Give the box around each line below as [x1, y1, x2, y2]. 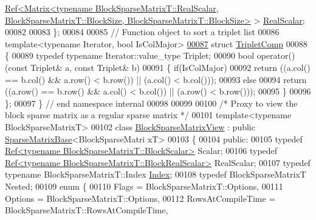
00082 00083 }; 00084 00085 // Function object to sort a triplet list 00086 [5, 25, 280, 38]
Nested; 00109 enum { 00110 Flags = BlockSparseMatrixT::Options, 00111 [5, 179, 283, 192]
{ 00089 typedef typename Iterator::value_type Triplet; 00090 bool [5, 49, 255, 62]
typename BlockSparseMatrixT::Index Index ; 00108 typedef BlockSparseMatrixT [5, 168, 306, 181]
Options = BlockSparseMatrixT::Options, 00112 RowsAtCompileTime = [5, 192, 276, 204]
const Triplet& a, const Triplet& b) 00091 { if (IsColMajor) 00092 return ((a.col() [8, 61, 311, 73]
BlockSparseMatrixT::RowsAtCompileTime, [5, 204, 168, 216]
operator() [256, 49, 295, 62]
